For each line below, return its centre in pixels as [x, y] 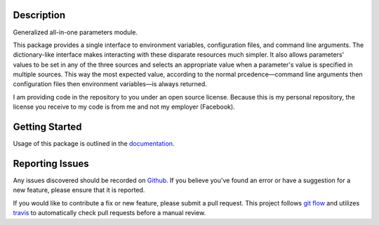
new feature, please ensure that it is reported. [79, 190]
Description [39, 15]
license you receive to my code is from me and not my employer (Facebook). [124, 107]
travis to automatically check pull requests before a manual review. [109, 213]
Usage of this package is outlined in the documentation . [94, 144]
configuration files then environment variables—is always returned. [110, 84]
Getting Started [47, 127]
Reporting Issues [51, 164]
